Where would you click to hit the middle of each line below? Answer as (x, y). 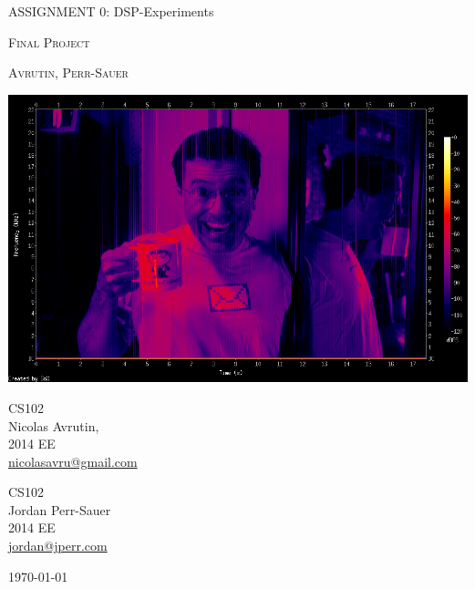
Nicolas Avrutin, (54, 425)
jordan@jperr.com (58, 546)
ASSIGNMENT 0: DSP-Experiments (111, 11)
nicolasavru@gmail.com (73, 461)
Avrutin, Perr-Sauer (68, 72)
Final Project (49, 41)
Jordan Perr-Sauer (60, 509)
